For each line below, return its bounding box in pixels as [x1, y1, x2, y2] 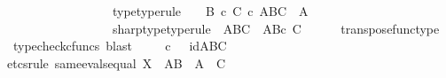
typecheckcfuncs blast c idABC [12, 36, 227, 55]
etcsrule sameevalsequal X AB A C [7, 53, 226, 72]
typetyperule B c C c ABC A [112, 2, 309, 19]
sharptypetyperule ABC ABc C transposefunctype [112, 19, 440, 37]
